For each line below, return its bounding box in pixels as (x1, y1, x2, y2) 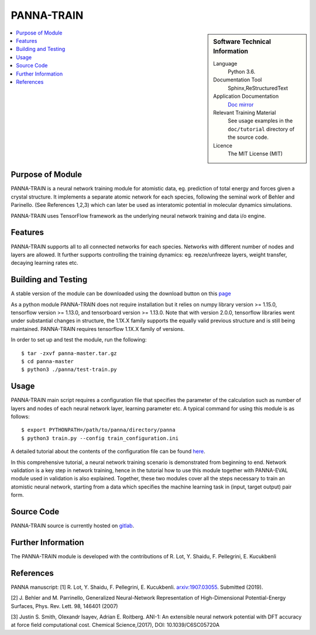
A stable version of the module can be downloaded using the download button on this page (11, 290, 231, 297)
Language (213, 60, 238, 67)
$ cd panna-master (21, 358, 74, 364)
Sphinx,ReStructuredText (228, 84, 288, 91)
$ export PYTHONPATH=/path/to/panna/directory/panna (21, 426, 176, 433)
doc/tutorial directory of (228, 125, 295, 132)
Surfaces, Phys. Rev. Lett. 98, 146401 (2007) (11, 602, 118, 609)
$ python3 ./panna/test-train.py (21, 366, 117, 373)
